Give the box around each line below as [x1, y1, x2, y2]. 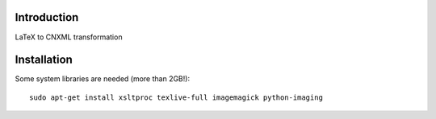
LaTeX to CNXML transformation [15, 32, 123, 42]
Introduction [15, 10, 79, 24]
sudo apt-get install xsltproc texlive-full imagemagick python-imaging [29, 92, 323, 102]
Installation [15, 53, 73, 67]
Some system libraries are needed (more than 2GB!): [15, 74, 190, 84]
